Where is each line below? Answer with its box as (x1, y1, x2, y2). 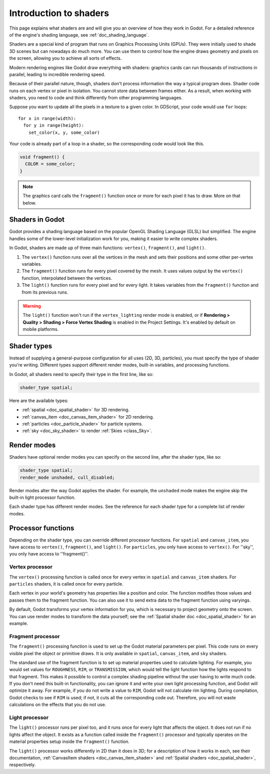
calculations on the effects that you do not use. (9, 702, 106, 708)
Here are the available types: (9, 398, 68, 404)
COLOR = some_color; (25, 161, 75, 167)
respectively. (9, 762, 36, 768)
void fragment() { (19, 154, 65, 160)
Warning (22, 303, 41, 309)
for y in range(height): (23, 123, 84, 128)
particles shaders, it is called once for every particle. (9, 581, 123, 587)
